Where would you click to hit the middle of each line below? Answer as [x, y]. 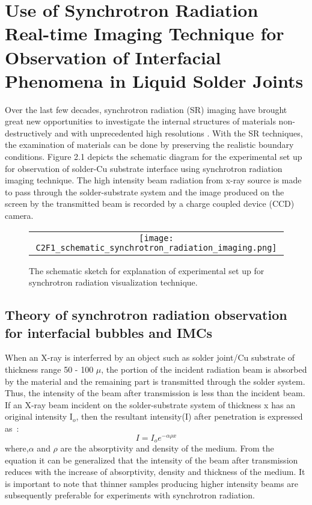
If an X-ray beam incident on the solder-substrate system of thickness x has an [150, 404]
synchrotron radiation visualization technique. [113, 282]
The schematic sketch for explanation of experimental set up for [147, 270]
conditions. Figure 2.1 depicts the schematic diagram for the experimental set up [154, 157]
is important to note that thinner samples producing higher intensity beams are [151, 483]
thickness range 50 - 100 [49, 369]
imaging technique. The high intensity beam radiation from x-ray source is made [153, 180]
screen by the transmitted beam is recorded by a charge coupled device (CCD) [150, 204]
